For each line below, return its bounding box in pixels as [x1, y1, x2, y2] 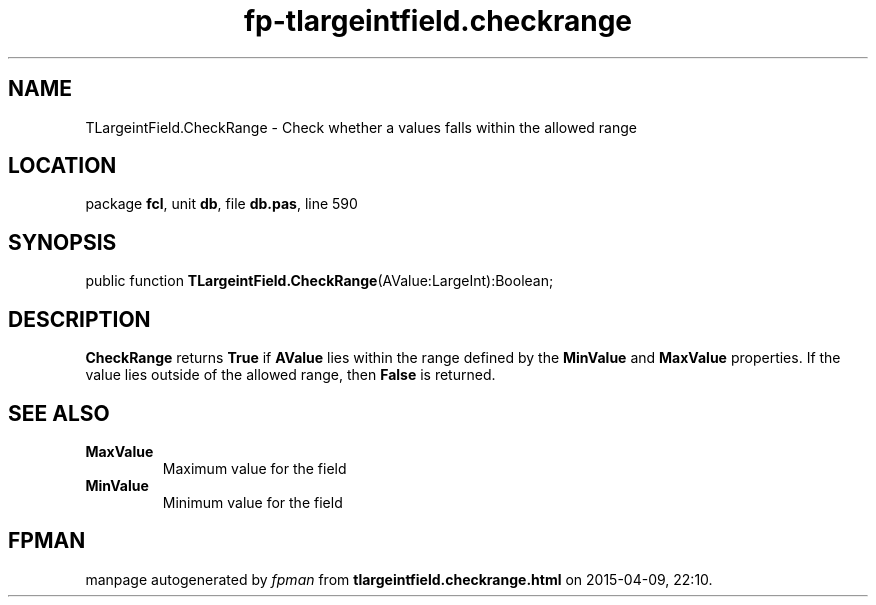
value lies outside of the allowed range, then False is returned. [85, 366, 496, 384]
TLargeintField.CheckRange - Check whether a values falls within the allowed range [85, 118, 637, 136]
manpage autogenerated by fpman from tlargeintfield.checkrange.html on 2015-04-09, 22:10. [85, 570, 713, 588]
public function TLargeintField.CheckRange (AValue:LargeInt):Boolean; [85, 272, 554, 290]
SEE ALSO [8, 400, 110, 426]
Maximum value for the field [162, 459, 347, 477]
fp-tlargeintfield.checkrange [243, 4, 633, 38]
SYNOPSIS [8, 229, 117, 255]
